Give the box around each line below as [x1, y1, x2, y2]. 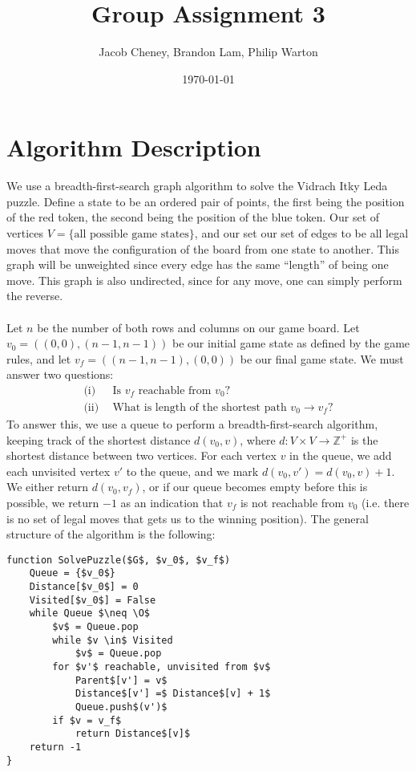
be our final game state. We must [240, 350, 404, 367]
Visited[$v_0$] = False [29, 594, 156, 606]
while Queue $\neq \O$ [29, 607, 150, 620]
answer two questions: [6, 366, 114, 383]
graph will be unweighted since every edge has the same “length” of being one [6, 256, 389, 273]
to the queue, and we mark [126, 462, 259, 479]
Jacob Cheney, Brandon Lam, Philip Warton [99, 43, 318, 60]
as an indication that [120, 494, 224, 510]
